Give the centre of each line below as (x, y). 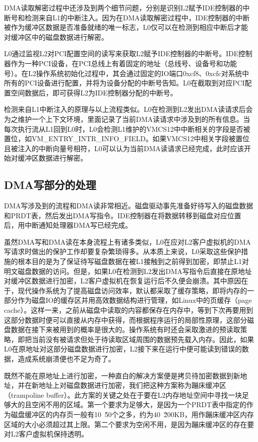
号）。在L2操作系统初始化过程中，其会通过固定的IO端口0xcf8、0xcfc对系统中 (127, 73)
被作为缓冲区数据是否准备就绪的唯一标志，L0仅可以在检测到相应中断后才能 (126, 27)
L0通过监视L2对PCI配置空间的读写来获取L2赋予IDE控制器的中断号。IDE (121, 53)
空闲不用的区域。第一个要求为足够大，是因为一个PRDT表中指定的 (139, 404)
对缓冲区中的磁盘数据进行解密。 (56, 37)
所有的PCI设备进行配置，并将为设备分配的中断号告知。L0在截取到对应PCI (125, 83)
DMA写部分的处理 (50, 185)
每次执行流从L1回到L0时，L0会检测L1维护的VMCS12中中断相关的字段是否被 (127, 129)
